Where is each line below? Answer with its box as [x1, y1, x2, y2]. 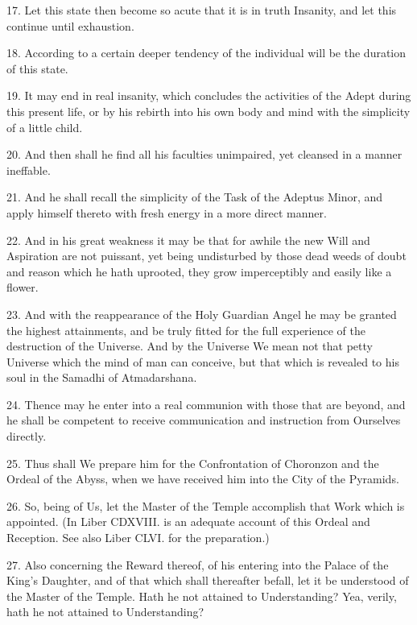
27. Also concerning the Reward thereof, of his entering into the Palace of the [6, 556, 389, 573]
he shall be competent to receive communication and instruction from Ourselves [6, 412, 401, 428]
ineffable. [6, 161, 51, 178]
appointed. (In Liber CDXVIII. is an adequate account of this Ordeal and [6, 513, 370, 530]
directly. [6, 428, 47, 445]
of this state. [6, 60, 68, 77]
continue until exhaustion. [6, 17, 134, 34]
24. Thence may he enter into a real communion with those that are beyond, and [6, 395, 406, 412]
